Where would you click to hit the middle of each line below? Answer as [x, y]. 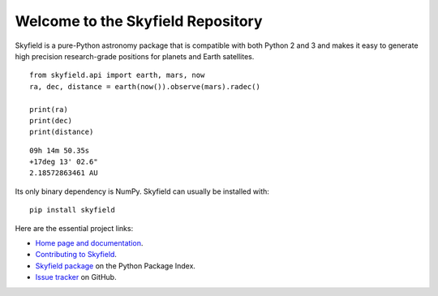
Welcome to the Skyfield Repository [139, 21]
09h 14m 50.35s [60, 150]
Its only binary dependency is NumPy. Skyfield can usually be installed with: [142, 191]
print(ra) [49, 109]
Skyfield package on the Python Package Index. [116, 266]
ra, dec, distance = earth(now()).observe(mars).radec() [145, 86]
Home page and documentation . [89, 243]
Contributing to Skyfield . [76, 255]
